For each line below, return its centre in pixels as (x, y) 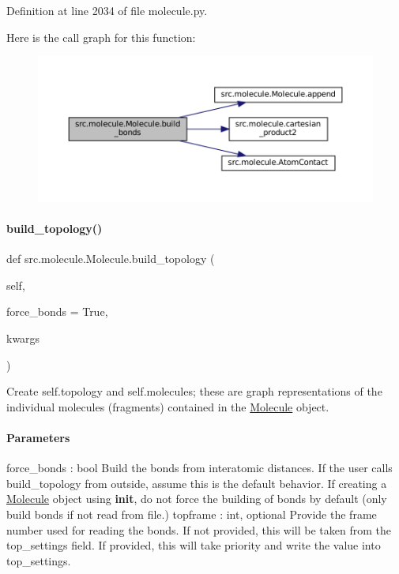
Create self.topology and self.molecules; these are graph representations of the (194, 391)
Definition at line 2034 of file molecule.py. (107, 10)
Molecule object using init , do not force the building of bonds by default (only (197, 499)
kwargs (23, 338)
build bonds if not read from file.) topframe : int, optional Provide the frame (192, 514)
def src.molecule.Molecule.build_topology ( (111, 259)
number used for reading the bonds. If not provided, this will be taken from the (199, 529)
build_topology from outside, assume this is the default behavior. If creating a (197, 483)
